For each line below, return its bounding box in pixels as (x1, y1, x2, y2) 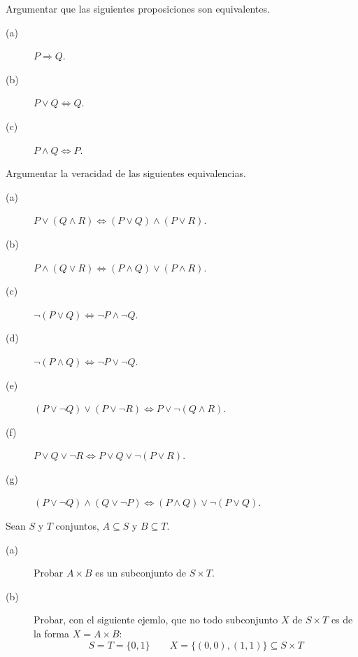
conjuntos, (55, 518, 99, 533)
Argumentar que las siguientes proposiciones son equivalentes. (6, 1, 270, 15)
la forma (34, 626, 69, 641)
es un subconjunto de (95, 565, 187, 580)
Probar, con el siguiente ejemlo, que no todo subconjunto (34, 612, 278, 627)
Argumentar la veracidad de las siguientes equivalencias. (6, 166, 246, 181)
